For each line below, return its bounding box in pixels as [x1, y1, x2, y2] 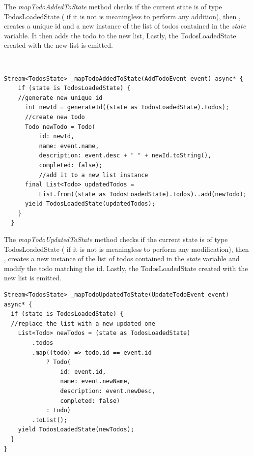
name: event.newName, [60, 378, 131, 385]
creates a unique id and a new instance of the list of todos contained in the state [4, 21, 246, 31]
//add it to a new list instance [39, 171, 148, 179]
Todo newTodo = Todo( [25, 123, 96, 130]
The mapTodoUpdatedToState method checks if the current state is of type [4, 234, 228, 244]
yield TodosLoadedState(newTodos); [18, 426, 134, 433]
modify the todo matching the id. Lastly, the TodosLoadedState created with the [4, 263, 248, 273]
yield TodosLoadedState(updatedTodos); [25, 200, 155, 208]
